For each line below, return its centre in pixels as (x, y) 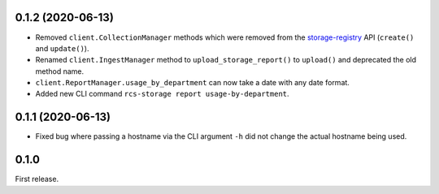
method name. (60, 71)
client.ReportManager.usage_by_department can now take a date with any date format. (192, 83)
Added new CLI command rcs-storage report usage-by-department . (162, 94)
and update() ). (62, 48)
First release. (37, 179)
